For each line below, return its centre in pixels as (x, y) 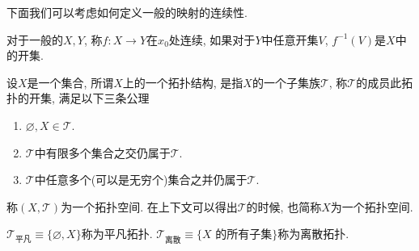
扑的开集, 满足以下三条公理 (78, 98)
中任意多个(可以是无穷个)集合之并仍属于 (141, 180)
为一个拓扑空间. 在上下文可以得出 (149, 206)
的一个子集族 (286, 82)
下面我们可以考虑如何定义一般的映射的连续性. (127, 12)
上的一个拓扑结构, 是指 (183, 82)
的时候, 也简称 (284, 206)
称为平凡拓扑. (117, 234)
